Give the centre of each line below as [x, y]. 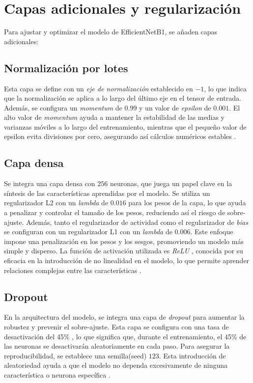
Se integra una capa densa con [50, 183]
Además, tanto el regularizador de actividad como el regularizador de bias [137, 222]
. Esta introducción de [192, 355]
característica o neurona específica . [57, 374]
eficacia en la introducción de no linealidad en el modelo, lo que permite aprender [127, 260]
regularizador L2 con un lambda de [56, 203]
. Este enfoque [212, 232]
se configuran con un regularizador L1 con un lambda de [88, 232]
